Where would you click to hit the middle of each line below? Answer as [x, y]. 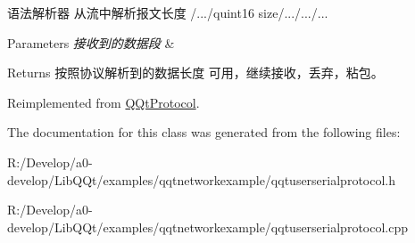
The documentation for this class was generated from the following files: [204, 132]
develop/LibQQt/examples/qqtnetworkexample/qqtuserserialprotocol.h [202, 179]
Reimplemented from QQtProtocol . [104, 102]
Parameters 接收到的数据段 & [91, 42]
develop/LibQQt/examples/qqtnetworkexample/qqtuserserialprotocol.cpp [208, 227]
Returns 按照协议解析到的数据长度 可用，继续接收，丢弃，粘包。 [195, 73]
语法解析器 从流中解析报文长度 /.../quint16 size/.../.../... [168, 12]
